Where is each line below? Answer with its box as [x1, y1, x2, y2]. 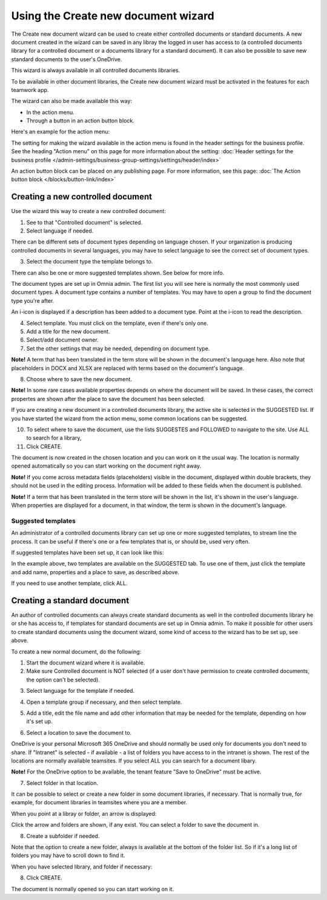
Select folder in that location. [26, 779, 98, 787]
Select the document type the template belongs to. [26, 258, 153, 265]
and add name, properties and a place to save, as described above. [11, 568, 180, 575]
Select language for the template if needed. [26, 687, 135, 695]
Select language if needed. [26, 227, 94, 234]
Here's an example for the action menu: [11, 128, 110, 136]
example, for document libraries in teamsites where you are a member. [11, 799, 188, 806]
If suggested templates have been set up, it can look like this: [11, 549, 164, 556]
